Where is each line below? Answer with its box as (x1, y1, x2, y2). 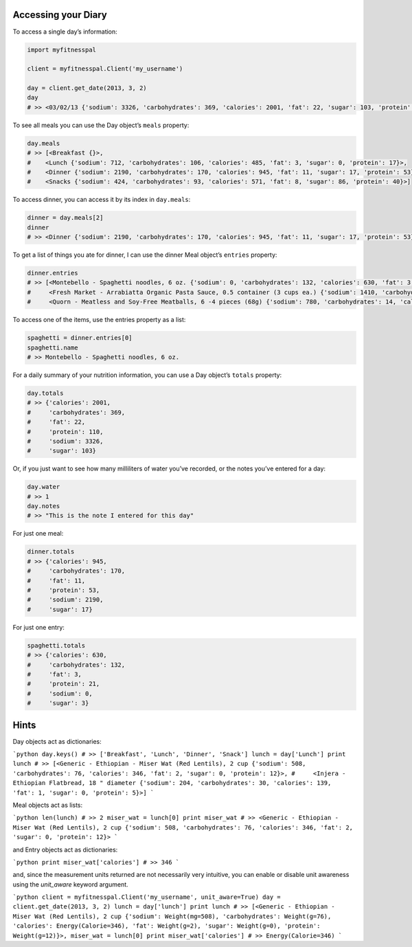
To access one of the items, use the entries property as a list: (12, 316, 186, 324)
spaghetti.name (27, 343, 78, 352)
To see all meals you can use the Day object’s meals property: (12, 121, 190, 129)
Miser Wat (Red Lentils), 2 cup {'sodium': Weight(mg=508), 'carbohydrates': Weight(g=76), (12, 912, 332, 920)
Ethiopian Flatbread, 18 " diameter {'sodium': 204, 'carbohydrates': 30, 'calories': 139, (12, 779, 332, 787)
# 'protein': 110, (27, 428, 104, 435)
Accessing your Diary (12, 9, 108, 21)
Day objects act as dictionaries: (12, 737, 102, 745)
